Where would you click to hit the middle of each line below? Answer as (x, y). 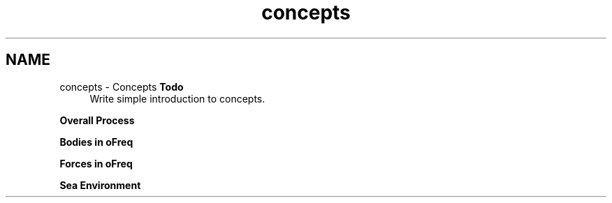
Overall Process (97, 120)
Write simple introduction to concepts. (177, 98)
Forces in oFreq (96, 163)
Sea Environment (100, 185)
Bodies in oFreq (96, 142)
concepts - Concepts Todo (122, 87)
